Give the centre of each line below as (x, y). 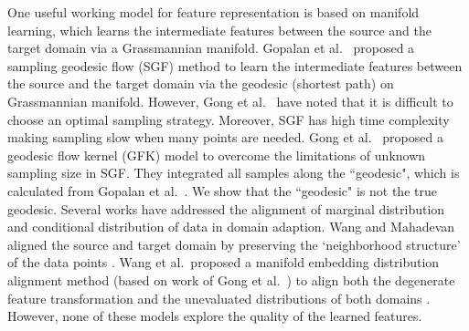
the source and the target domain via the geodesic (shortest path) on (201, 83)
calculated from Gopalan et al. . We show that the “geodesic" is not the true (222, 190)
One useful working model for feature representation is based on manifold (213, 12)
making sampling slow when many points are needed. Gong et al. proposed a (225, 137)
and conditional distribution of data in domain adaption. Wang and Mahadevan (231, 227)
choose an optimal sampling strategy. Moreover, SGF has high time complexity (229, 119)
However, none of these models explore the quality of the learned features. (215, 316)
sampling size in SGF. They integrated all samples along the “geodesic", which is (234, 173)
